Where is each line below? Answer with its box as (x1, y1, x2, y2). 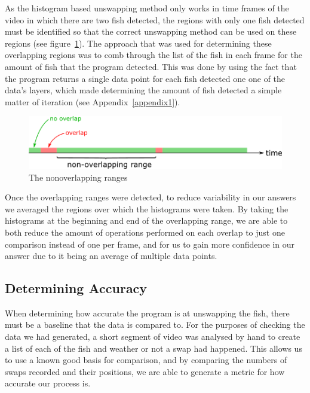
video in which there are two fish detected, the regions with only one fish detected (5, 13, 305, 26)
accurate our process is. (5, 377, 91, 389)
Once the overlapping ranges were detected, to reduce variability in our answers (5, 191, 296, 203)
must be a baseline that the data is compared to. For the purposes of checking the (5, 318, 305, 331)
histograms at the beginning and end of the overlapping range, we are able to (5, 214, 288, 227)
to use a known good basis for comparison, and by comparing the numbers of (5, 354, 287, 366)
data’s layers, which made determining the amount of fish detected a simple (5, 84, 282, 96)
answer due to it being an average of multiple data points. (5, 249, 217, 262)
